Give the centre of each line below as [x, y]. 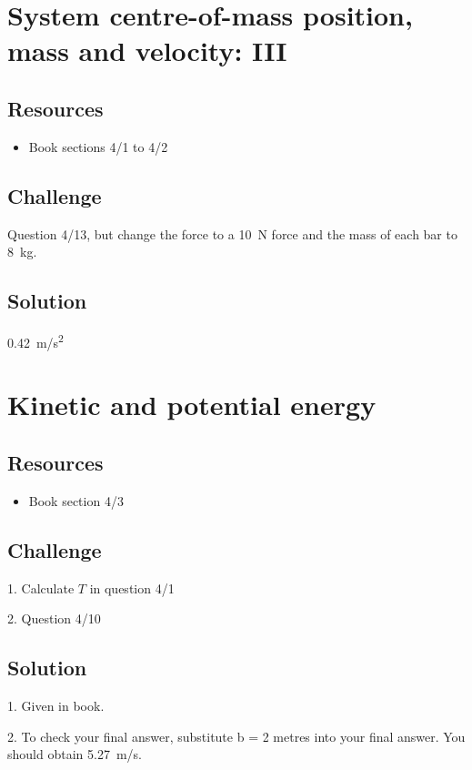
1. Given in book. [56, 705]
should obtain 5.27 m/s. [75, 754]
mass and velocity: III [147, 51]
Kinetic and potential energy [192, 405]
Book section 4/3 [76, 500]
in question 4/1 [132, 588]
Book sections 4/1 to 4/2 [98, 146]
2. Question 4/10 [54, 618]
